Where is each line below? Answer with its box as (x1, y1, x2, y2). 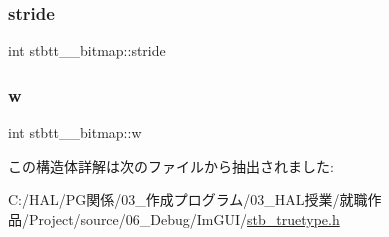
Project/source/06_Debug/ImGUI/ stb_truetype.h (28, 208, 340, 229)
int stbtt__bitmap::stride (8, 40, 166, 61)
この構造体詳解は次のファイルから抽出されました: (8, 155, 334, 176)
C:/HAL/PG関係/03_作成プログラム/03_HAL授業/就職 (8, 189, 368, 210)
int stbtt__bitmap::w (8, 122, 142, 143)
